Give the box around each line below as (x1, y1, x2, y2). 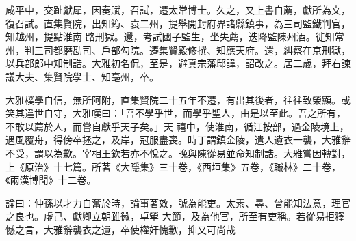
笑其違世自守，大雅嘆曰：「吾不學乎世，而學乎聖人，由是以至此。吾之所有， (5, 106, 346, 120)
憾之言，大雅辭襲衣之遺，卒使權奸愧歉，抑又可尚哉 (5, 222, 236, 236)
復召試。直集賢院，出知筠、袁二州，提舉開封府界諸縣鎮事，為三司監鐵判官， (5, 16, 351, 30)
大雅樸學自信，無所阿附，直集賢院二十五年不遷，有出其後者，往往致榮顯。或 (5, 92, 351, 107)
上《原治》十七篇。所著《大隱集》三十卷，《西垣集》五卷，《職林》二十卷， (5, 159, 341, 173)
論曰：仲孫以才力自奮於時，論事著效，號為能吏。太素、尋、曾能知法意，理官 (5, 195, 351, 210)
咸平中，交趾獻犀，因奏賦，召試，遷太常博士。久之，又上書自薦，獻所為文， (5, 3, 351, 16)
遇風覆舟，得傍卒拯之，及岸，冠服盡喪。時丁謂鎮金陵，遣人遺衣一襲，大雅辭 (5, 132, 351, 147)
